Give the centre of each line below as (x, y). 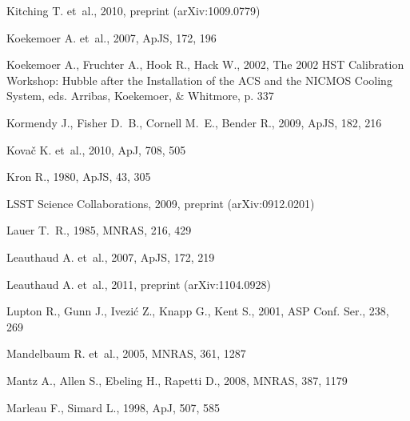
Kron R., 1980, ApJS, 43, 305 (79, 176)
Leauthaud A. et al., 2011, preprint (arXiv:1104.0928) (139, 284)
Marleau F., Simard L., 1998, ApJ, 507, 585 (113, 407)
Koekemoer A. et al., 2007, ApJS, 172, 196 (111, 37)
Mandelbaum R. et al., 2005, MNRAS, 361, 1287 (126, 353)
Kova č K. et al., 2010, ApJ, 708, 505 (96, 149)
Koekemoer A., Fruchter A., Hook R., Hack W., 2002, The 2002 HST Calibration (205, 64)
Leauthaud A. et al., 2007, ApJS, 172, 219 (111, 257)
